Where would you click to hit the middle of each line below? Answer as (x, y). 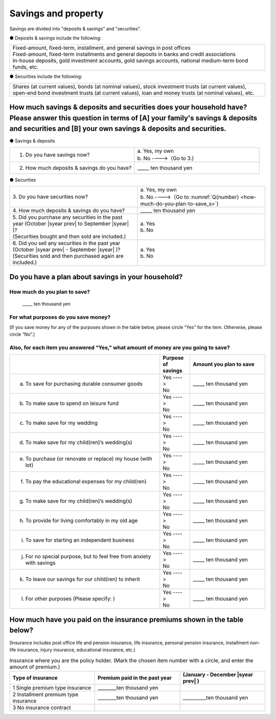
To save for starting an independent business (80, 540)
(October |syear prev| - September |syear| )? (66, 250)
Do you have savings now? (57, 155)
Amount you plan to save (224, 364)
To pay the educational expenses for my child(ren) (86, 482)
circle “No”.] (22, 334)
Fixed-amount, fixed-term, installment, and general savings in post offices (102, 48)
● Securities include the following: (46, 76)
